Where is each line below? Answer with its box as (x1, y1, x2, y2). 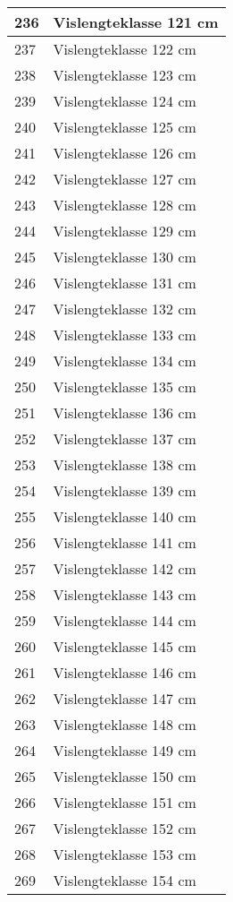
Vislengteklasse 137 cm (53, 428, 196, 449)
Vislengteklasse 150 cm (53, 766, 196, 786)
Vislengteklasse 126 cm (53, 142, 196, 163)
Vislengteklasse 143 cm (53, 584, 196, 605)
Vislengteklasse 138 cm (53, 454, 196, 475)
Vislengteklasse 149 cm (53, 740, 196, 760)
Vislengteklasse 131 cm (53, 272, 196, 293)
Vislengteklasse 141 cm (53, 532, 196, 553)
